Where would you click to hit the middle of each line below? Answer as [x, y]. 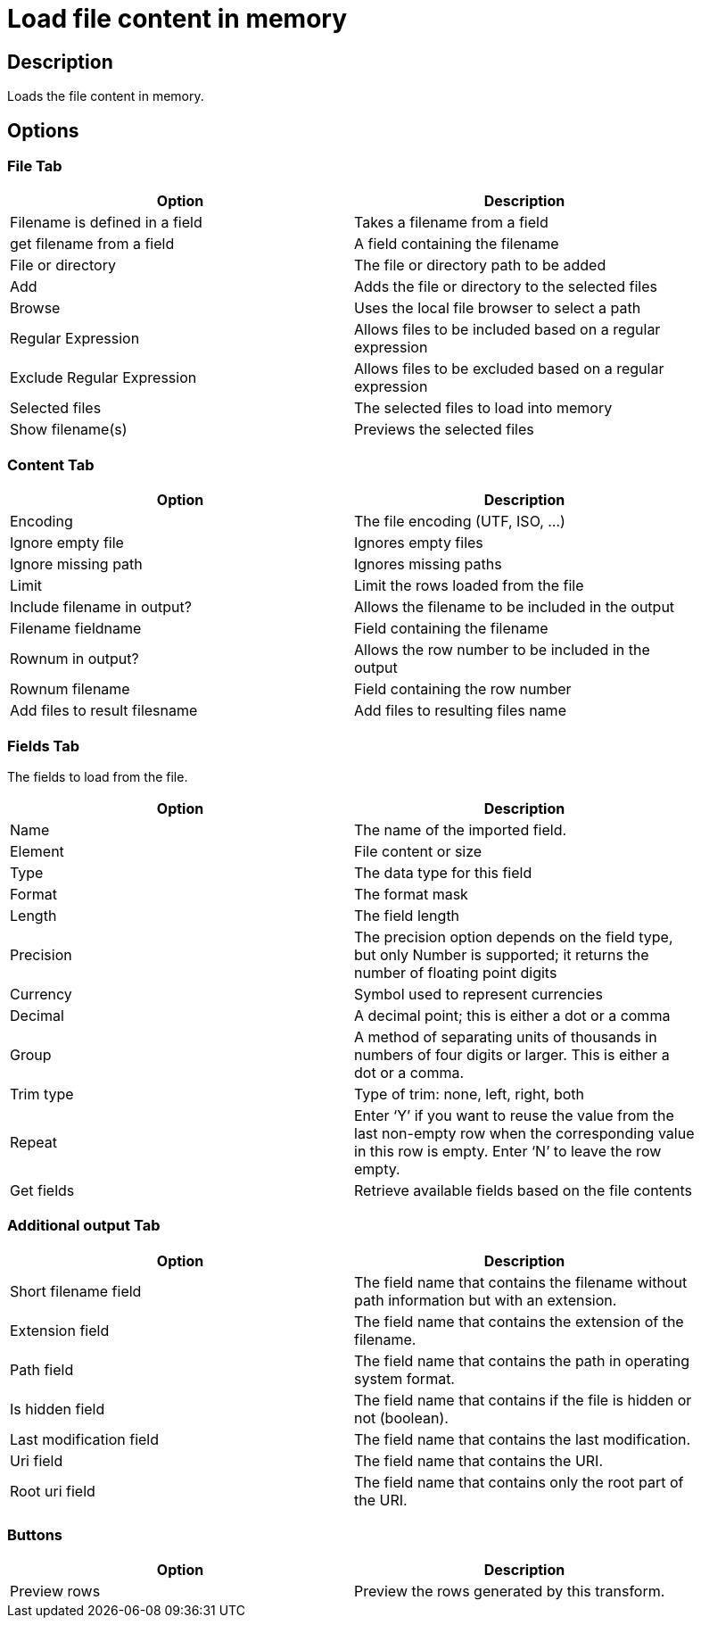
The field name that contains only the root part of [519, 1482]
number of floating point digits [456, 972]
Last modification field [85, 1439]
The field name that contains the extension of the [519, 1321]
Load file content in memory [177, 19]
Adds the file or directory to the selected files [506, 287]
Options [43, 130]
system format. [404, 1378]
